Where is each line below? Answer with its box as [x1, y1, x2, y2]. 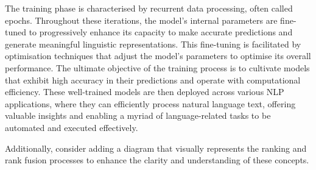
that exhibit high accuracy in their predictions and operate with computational [5, 73, 301, 86]
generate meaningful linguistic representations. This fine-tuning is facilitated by [5, 37, 301, 50]
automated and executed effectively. [5, 121, 138, 133]
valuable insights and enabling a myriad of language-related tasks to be [5, 109, 271, 122]
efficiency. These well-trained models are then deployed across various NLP [5, 85, 284, 98]
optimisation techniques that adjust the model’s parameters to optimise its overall [5, 49, 311, 62]
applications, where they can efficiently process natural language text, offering [5, 97, 296, 110]
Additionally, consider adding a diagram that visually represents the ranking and [5, 141, 307, 154]
